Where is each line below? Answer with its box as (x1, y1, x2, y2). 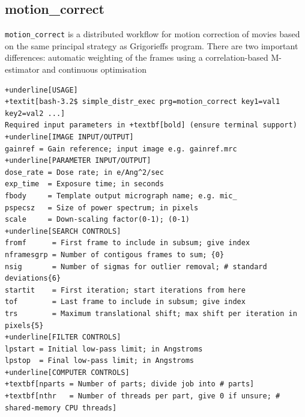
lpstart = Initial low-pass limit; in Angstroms (5, 344, 203, 353)
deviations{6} (5, 274, 61, 283)
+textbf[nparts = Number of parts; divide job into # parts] (5, 380, 255, 389)
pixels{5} (5, 321, 44, 330)
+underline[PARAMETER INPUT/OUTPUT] (5, 156, 151, 165)
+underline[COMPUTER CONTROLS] (5, 368, 130, 377)
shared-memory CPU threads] (5, 403, 117, 412)
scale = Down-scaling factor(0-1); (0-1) (5, 215, 190, 224)
